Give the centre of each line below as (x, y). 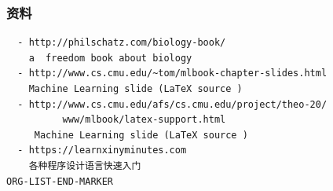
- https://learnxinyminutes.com (102, 151)
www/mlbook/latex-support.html (144, 120)
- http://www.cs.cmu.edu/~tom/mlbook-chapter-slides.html (172, 73)
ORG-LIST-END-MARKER (60, 181)
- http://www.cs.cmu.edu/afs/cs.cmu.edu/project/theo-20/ (172, 104)
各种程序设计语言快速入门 (85, 165)
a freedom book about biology (110, 58)
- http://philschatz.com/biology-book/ (122, 43)
